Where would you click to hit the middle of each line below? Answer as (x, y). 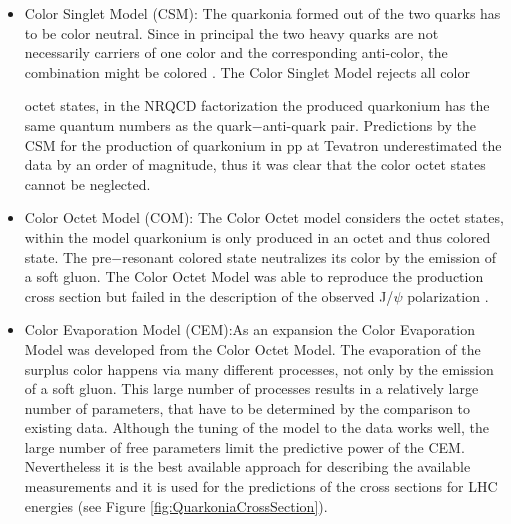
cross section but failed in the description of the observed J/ (209, 295)
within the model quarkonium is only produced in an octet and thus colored (257, 236)
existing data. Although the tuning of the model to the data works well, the (256, 427)
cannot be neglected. (87, 183)
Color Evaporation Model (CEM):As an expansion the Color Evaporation (249, 329)
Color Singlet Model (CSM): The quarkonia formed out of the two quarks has (262, 13)
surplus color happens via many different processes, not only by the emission (259, 368)
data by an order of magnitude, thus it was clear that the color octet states (255, 164)
